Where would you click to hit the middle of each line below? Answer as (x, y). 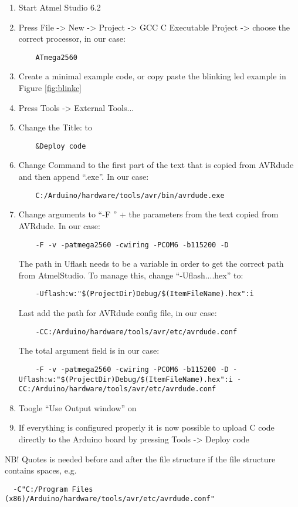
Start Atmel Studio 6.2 (60, 7)
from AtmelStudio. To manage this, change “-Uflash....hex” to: (131, 275)
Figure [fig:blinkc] (50, 88)
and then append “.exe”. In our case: (84, 177)
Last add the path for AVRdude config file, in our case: (118, 313)
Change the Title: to (55, 127)
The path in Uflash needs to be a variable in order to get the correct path (151, 263)
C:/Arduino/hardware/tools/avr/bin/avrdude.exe (130, 195)
